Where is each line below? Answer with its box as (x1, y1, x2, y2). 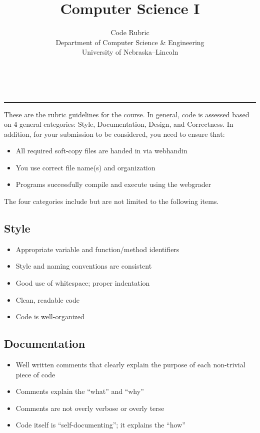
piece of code (15, 369, 55, 379)
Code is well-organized (15, 311, 84, 322)
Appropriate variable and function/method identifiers (15, 244, 179, 254)
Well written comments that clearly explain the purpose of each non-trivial (15, 359, 245, 370)
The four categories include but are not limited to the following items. (4, 196, 219, 206)
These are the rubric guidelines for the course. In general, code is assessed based (4, 109, 249, 119)
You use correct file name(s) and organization (15, 162, 155, 172)
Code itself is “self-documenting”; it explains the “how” (15, 419, 185, 430)
